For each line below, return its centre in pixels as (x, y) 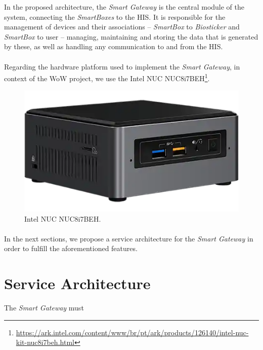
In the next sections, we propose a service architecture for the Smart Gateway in (129, 238)
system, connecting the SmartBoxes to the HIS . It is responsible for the (115, 16)
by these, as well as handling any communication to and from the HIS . (114, 46)
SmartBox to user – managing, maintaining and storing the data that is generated (131, 36)
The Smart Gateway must (44, 307)
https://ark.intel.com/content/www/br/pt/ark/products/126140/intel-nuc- (132, 332)
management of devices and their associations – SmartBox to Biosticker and (122, 27)
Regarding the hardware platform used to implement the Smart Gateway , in (122, 66)
